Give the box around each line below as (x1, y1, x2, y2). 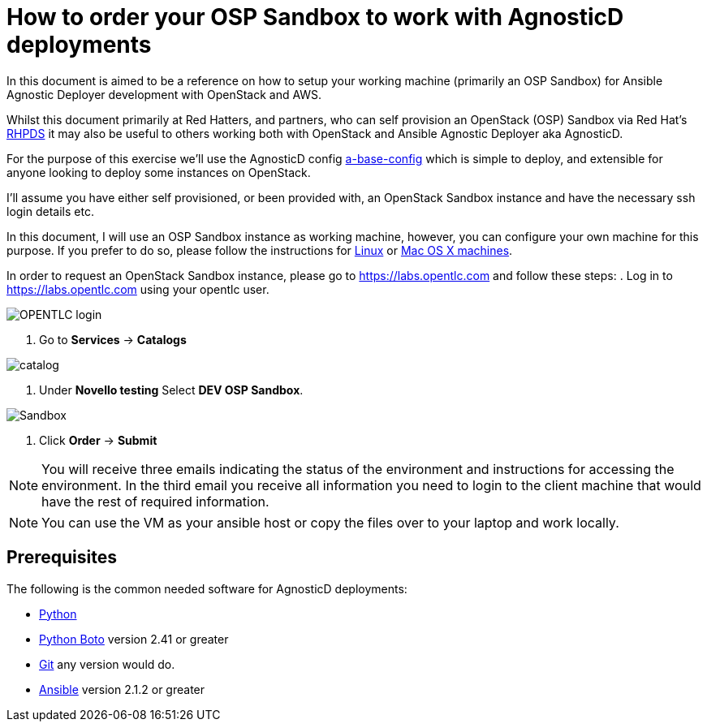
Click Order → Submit (39, 433, 157, 447)
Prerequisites (6, 547, 117, 568)
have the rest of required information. (41, 493, 269, 510)
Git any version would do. (39, 657, 175, 671)
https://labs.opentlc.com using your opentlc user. (6, 282, 269, 296)
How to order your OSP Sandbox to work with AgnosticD (6, 3, 624, 31)
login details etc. (6, 204, 94, 218)
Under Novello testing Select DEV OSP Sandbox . (39, 382, 304, 397)
